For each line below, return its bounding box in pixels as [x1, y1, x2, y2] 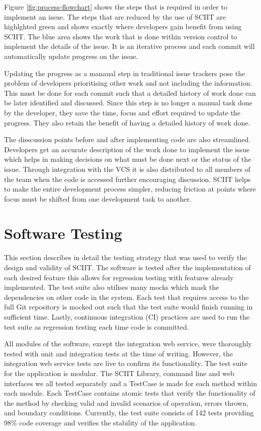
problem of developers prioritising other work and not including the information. [4, 78, 252, 88]
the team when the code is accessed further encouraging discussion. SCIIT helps [4, 173, 251, 184]
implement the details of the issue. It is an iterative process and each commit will [4, 41, 255, 51]
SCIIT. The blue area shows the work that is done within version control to [4, 31, 237, 41]
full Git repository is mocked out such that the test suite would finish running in [4, 301, 253, 312]
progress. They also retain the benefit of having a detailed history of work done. [4, 117, 250, 128]
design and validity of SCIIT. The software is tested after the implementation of [4, 262, 251, 272]
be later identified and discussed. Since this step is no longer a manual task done [4, 97, 252, 108]
